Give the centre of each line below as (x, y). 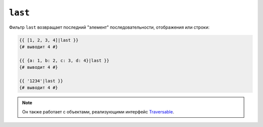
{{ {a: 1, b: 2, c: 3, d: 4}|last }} (64, 60)
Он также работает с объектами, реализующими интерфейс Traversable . (98, 111)
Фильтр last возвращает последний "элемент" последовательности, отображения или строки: (109, 27)
